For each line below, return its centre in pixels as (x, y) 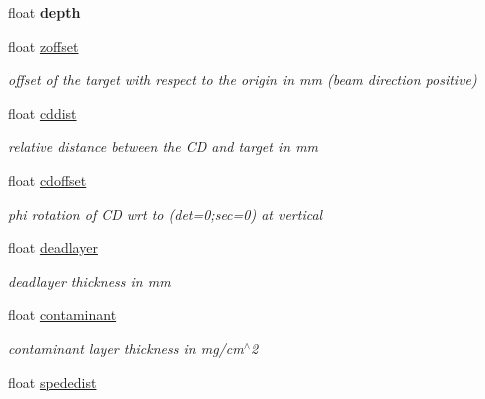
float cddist (42, 112)
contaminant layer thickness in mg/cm (126, 347)
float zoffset (43, 45)
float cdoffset (47, 179)
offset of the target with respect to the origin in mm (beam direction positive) (242, 79)
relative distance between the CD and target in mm (163, 146)
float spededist (52, 381)
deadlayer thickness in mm (89, 280)
